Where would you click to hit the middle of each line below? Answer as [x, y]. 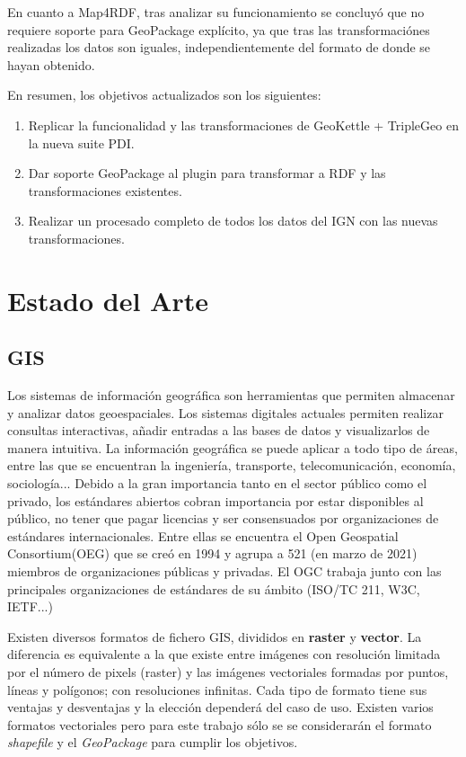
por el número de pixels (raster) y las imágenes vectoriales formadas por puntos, [228, 672]
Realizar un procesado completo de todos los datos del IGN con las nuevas [233, 221]
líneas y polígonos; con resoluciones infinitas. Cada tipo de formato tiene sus [217, 689]
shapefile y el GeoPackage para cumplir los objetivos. [153, 742]
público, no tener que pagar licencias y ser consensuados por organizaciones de [223, 518]
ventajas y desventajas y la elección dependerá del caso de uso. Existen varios [220, 707]
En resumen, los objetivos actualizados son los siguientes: [164, 95]
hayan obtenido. [51, 64]
